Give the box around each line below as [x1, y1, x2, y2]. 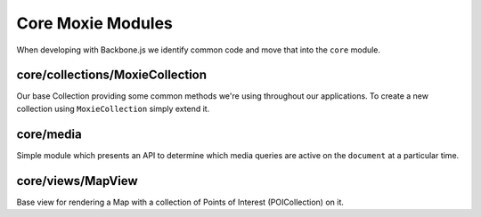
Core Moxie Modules [16, 13, 174, 33]
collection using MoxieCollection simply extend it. [16, 103, 210, 114]
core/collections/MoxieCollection [16, 68, 208, 83]
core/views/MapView [16, 173, 138, 189]
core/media [16, 126, 82, 141]
